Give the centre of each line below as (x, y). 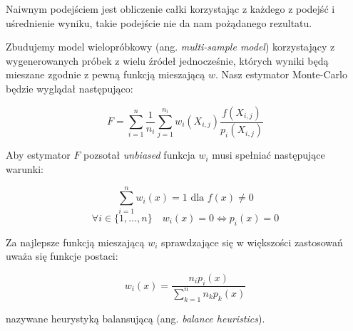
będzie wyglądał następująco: (70, 88)
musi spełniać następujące (268, 155)
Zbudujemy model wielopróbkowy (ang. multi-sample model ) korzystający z (170, 47)
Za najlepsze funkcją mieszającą (75, 242)
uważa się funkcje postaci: (62, 256)
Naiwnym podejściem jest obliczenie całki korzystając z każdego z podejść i (170, 9)
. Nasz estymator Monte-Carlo (281, 74)
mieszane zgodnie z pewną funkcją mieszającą (106, 74)
